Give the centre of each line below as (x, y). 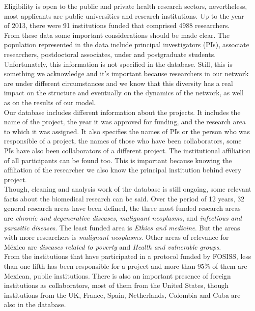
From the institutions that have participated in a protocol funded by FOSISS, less (127, 256)
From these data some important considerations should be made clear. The (117, 35)
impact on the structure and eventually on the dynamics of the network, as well (124, 93)
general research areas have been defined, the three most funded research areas (122, 208)
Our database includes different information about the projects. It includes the (122, 112)
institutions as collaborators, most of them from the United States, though (116, 285)
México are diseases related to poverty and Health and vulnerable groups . (113, 246)
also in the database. (35, 304)
